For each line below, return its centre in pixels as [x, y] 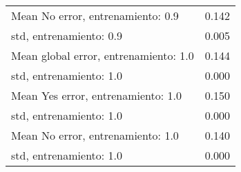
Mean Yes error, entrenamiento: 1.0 [96, 95]
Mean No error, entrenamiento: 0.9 [95, 15]
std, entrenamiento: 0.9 [67, 35]
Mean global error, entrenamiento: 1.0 [103, 55]
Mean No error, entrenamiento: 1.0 [95, 135]
